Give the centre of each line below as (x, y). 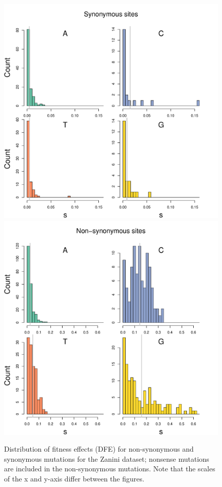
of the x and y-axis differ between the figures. (74, 478)
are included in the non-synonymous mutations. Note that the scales (110, 469)
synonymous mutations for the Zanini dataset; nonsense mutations (107, 458)
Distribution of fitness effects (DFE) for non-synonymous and (99, 449)
